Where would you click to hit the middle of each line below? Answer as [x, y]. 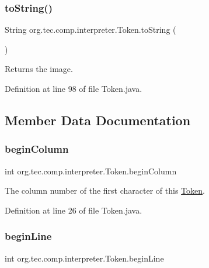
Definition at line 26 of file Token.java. [74, 210]
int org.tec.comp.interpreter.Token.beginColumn [91, 171]
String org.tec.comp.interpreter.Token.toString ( [90, 30]
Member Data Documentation [98, 120]
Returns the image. [39, 69]
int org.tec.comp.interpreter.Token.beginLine [84, 258]
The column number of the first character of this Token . [105, 190]
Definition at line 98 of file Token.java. [74, 88]
